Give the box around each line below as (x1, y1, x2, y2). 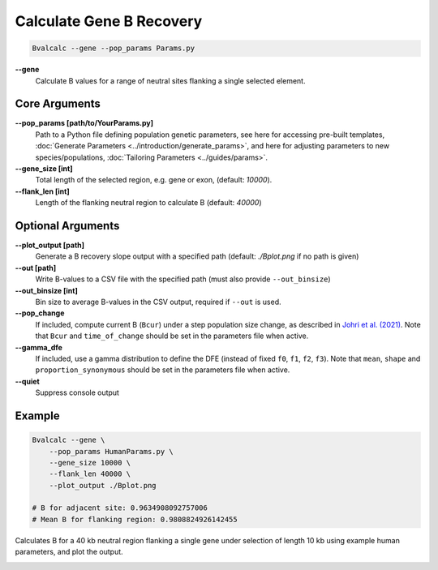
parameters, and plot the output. (15, 547, 123, 557)
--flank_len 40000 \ (49, 469, 131, 478)
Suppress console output (35, 388, 119, 397)
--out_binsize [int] (15, 285, 79, 295)
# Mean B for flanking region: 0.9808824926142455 (32, 515, 238, 524)
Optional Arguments (15, 219, 120, 233)
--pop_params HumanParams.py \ (49, 447, 174, 456)
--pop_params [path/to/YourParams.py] (15, 118, 154, 128)
